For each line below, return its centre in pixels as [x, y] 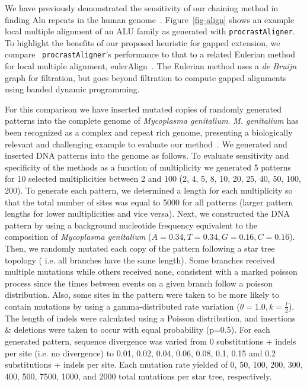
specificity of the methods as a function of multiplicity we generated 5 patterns [148, 167]
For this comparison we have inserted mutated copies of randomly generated [143, 109]
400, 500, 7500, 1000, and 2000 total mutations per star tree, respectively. [138, 376]
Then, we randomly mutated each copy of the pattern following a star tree [140, 248]
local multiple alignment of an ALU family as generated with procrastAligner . [150, 31]
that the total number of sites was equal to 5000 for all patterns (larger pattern [149, 202]
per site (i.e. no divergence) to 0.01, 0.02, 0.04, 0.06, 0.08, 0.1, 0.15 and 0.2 [140, 353]
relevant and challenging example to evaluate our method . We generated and [146, 144]
